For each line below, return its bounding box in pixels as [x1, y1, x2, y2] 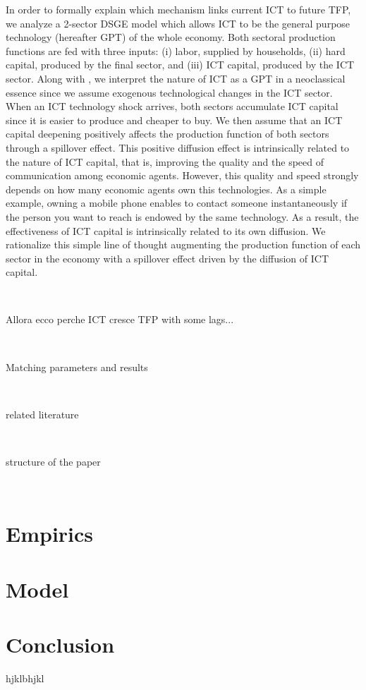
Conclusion [6, 630, 115, 659]
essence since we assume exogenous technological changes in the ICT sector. [6, 85, 333, 99]
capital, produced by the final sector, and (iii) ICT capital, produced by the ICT [6, 57, 355, 72]
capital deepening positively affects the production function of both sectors [6, 126, 329, 141]
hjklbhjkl [6, 671, 44, 686]
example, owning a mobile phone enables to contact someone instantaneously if [6, 195, 348, 210]
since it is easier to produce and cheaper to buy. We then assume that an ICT [6, 112, 343, 127]
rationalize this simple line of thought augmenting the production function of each [6, 237, 361, 252]
